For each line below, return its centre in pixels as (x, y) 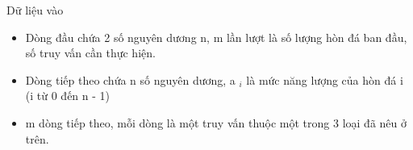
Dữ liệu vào (35, 10)
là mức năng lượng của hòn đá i (325, 79)
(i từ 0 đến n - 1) (68, 96)
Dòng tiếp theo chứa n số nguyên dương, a (130, 79)
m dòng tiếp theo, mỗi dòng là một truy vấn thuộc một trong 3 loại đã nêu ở (216, 122)
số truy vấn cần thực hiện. (90, 53)
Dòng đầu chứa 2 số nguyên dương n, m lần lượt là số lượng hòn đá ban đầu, (216, 37)
